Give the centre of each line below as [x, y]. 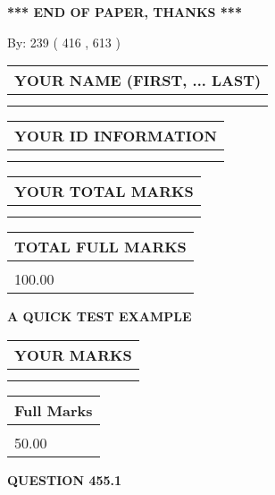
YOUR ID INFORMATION [116, 136]
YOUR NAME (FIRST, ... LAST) [138, 81]
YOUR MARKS [73, 354]
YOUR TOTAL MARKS [104, 192]
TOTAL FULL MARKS [100, 247]
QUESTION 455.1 [65, 479]
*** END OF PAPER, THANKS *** [125, 12]
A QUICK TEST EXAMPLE [100, 316]
